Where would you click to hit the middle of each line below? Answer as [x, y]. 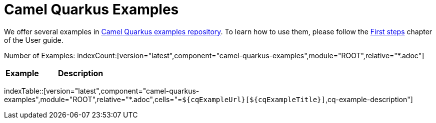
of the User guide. [34, 40]
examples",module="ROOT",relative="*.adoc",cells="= [93, 99]
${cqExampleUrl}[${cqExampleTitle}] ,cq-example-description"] [297, 99]
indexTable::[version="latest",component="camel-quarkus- [102, 91]
